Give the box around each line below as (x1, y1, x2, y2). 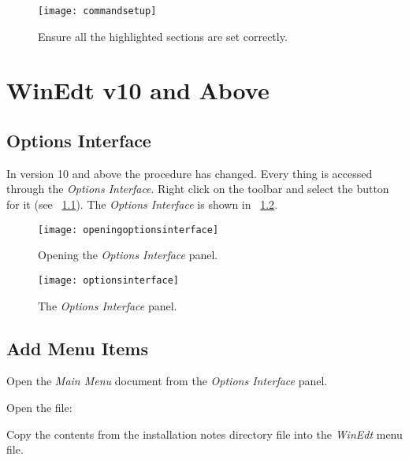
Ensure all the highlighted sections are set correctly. (38, 28, 288, 44)
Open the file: (6, 399, 73, 415)
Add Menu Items (6, 336, 148, 360)
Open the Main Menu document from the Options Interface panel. (6, 373, 328, 389)
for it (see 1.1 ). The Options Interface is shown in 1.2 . (6, 196, 278, 213)
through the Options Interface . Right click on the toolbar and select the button (6, 180, 389, 197)
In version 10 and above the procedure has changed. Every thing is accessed (6, 165, 373, 181)
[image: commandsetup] (38, 6, 157, 17)
